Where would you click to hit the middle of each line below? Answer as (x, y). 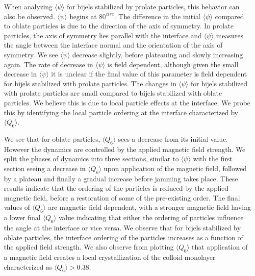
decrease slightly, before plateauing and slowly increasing (158, 54)
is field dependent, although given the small (173, 64)
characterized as (28, 266)
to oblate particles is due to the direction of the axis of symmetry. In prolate (119, 26)
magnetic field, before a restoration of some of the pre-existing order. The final (122, 197)
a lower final (22, 217)
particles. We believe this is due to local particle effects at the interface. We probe (127, 102)
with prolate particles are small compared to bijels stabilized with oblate (113, 93)
